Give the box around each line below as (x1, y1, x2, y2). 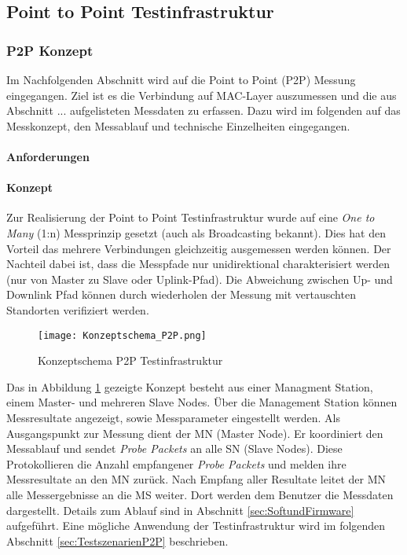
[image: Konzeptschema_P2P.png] (38, 329, 207, 341)
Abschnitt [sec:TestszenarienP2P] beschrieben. (6, 532, 229, 549)
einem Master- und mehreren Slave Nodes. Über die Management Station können (6, 394, 398, 410)
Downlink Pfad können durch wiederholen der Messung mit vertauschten (6, 286, 356, 303)
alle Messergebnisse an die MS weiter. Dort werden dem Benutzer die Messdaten (6, 486, 394, 502)
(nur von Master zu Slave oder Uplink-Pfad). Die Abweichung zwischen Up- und (6, 270, 393, 287)
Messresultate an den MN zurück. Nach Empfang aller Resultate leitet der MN (6, 471, 387, 487)
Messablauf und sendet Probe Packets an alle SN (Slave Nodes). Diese (6, 440, 343, 457)
